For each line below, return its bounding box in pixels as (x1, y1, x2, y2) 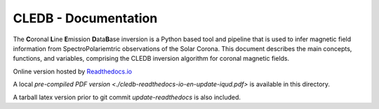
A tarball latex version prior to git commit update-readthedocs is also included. (13, 93, 241, 101)
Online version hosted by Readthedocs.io (13, 67, 133, 75)
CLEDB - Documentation (13, 10, 158, 26)
